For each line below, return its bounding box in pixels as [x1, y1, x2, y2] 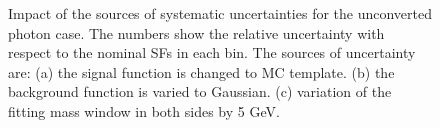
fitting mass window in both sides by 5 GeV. [8, 100, 280, 121]
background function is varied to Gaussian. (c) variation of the [8, 81, 392, 102]
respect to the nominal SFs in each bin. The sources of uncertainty [8, 42, 416, 63]
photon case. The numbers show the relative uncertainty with [8, 22, 385, 43]
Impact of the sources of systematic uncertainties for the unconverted [8, 3, 433, 23]
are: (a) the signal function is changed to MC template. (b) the [8, 61, 395, 82]
